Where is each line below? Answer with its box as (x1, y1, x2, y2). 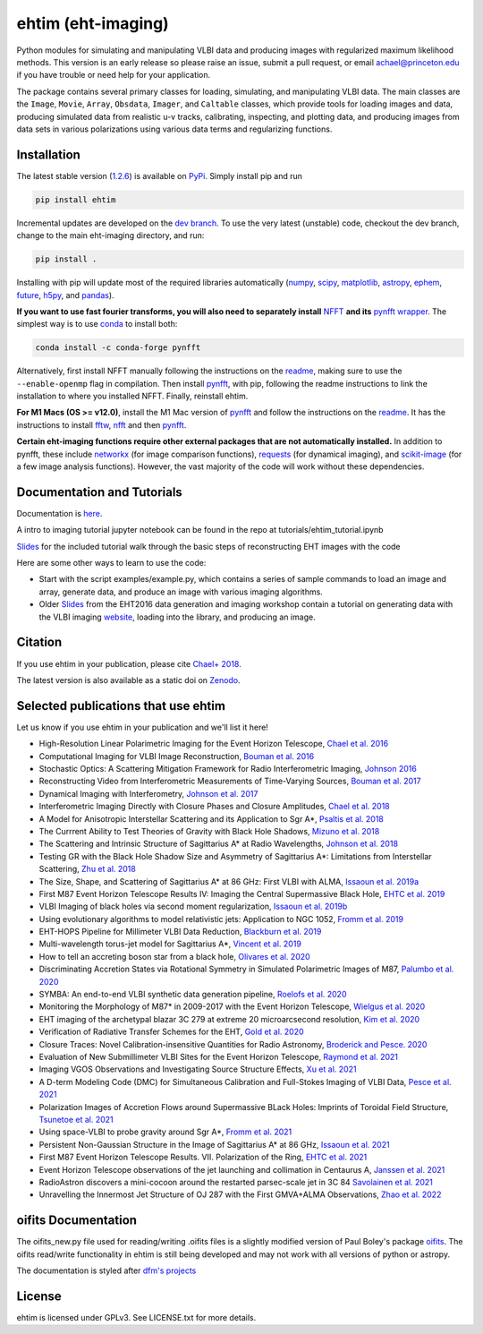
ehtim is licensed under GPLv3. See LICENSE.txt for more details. (16, 1312, 257, 1322)
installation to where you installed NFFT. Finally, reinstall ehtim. (16, 390, 249, 402)
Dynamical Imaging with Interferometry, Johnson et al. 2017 (38, 788, 258, 799)
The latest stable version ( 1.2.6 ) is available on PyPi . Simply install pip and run (16, 170, 303, 181)
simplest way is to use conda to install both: (16, 319, 178, 329)
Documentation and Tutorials (16, 484, 182, 500)
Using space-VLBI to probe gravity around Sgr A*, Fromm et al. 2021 (38, 1126, 292, 1137)
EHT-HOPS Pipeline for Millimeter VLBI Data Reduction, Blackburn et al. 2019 (38, 927, 322, 937)
